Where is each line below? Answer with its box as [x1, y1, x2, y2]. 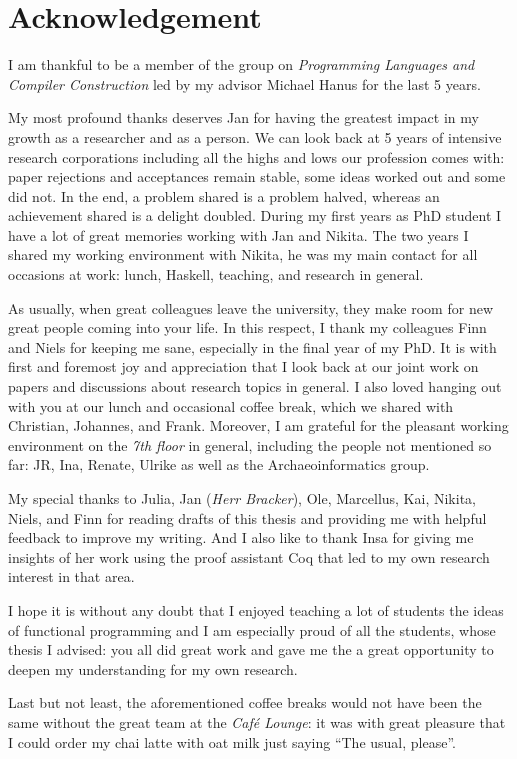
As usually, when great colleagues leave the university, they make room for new [8, 297, 493, 318]
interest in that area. [8, 566, 135, 587]
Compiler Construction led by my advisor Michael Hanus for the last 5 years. [8, 73, 481, 94]
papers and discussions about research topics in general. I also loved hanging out [8, 376, 502, 397]
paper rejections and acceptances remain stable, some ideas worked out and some [8, 166, 506, 187]
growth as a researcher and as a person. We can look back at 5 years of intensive [8, 126, 502, 147]
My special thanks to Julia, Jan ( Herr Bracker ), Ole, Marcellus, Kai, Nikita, [8, 488, 476, 508]
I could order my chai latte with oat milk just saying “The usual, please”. [8, 731, 456, 752]
